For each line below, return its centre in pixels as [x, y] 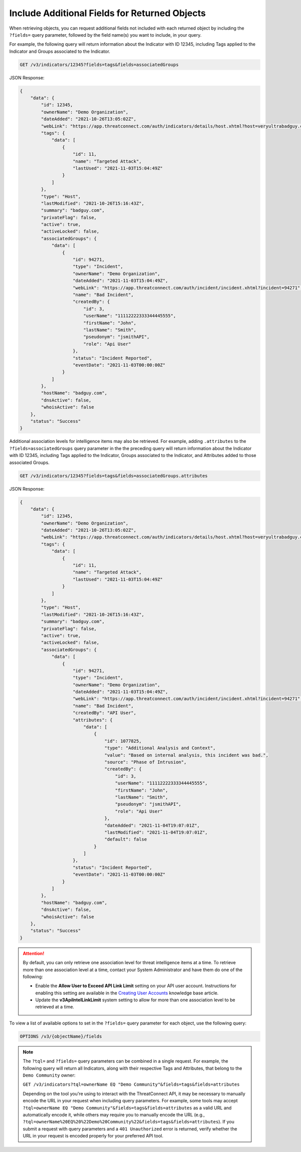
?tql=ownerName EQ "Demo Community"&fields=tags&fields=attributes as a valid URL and [127, 1108]
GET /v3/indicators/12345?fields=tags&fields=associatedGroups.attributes [114, 476]
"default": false [126, 839]
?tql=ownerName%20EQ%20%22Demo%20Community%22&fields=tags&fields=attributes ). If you [128, 1122]
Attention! [34, 953]
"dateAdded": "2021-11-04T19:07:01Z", [152, 825]
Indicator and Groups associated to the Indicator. [60, 51]
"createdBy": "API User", [105, 713]
